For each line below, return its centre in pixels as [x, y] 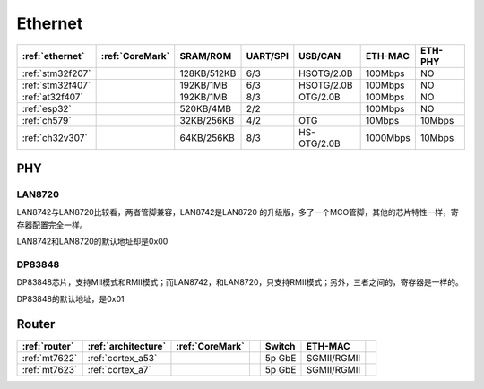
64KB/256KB [207, 137]
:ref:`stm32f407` [56, 85]
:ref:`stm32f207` [56, 73]
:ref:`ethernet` [53, 56]
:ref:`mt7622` [50, 358]
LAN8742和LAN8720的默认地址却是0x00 [92, 241]
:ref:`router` [48, 346]
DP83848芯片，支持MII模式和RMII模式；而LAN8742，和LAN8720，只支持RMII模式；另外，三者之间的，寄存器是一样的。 [240, 282]
